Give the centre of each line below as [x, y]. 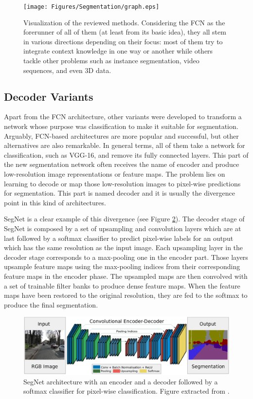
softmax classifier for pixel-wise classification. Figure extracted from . [126, 391]
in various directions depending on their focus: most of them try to [123, 41]
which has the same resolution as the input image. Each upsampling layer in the [124, 247]
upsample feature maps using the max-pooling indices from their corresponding [122, 266]
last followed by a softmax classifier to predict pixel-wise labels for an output [119, 238]
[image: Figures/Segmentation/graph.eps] [91, 7]
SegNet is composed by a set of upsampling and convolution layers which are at [123, 228]
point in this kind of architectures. [55, 202]
